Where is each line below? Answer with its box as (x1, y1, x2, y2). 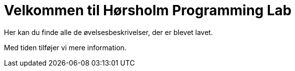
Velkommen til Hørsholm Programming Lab (4, 2, 292, 19)
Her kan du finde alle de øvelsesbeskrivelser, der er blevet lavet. (4, 28, 213, 36)
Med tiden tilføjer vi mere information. (4, 43, 127, 52)
